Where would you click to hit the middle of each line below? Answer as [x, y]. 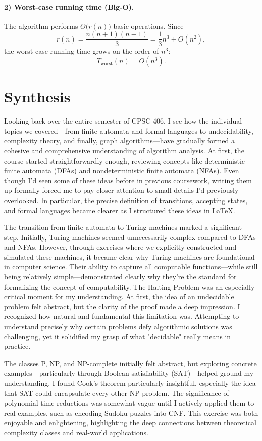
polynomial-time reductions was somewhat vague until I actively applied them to [129, 403]
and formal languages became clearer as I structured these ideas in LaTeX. [120, 210]
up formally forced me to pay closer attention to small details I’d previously [121, 190]
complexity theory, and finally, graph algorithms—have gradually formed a [119, 141]
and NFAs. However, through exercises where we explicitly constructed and [120, 247]
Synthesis [37, 96]
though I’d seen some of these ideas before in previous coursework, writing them [128, 180]
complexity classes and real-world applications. [76, 432]
